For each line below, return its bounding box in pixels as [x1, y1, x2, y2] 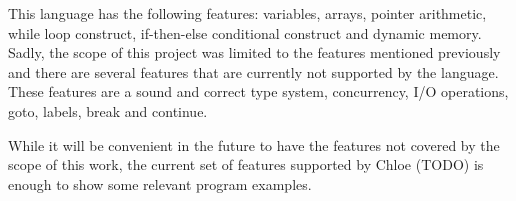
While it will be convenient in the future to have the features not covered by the [8, 134, 500, 155]
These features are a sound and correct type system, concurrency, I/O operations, [8, 81, 509, 102]
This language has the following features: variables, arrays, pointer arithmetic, [8, 3, 487, 23]
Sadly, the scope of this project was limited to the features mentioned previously [8, 42, 501, 63]
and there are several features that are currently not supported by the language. [8, 61, 499, 82]
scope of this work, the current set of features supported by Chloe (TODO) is [8, 154, 484, 175]
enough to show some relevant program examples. [8, 173, 312, 194]
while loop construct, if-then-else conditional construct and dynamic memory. [8, 22, 482, 43]
